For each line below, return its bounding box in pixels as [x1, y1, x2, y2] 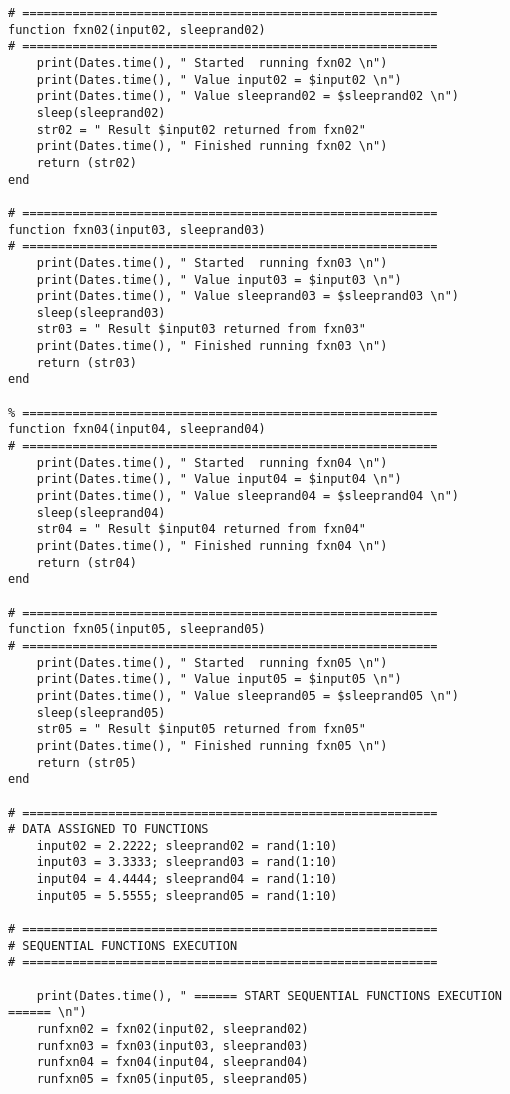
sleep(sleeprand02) [36, 105, 166, 120]
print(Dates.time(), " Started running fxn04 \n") [36, 455, 388, 470]
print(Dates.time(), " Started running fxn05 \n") [36, 655, 388, 670]
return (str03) [36, 355, 137, 370]
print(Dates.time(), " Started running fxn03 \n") [36, 255, 388, 270]
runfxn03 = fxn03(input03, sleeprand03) [36, 1038, 309, 1053]
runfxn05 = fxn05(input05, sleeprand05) [36, 1072, 309, 1086]
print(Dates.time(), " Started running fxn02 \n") [36, 55, 388, 70]
